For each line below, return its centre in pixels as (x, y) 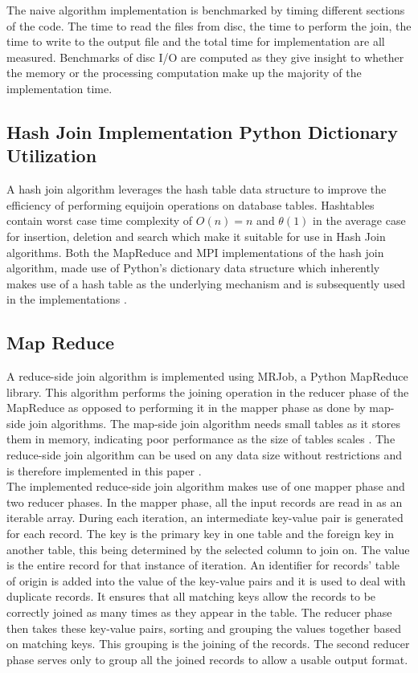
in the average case (359, 220)
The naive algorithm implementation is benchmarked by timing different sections (206, 10)
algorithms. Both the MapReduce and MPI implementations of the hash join (195, 252)
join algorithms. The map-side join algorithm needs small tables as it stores (215, 423)
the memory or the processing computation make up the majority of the (184, 73)
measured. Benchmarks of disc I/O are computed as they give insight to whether (205, 57)
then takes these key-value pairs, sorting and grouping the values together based (204, 628)
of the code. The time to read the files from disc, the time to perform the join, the (209, 25)
